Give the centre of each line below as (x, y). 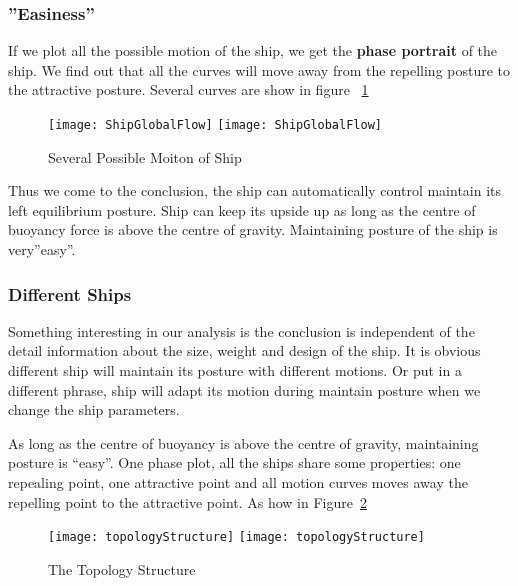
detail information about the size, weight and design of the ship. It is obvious (244, 350)
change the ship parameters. (94, 409)
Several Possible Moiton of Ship (145, 156)
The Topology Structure (122, 568)
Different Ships (70, 293)
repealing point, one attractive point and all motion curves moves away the (238, 482)
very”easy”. (42, 249)
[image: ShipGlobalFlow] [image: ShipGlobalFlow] (215, 125)
